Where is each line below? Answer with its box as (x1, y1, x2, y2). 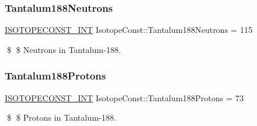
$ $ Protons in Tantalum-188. (6, 111, 116, 124)
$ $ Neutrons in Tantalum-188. (6, 43, 121, 55)
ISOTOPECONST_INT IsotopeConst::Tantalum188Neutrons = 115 (5, 24, 253, 36)
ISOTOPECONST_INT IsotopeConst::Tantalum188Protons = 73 (5, 91, 244, 104)
